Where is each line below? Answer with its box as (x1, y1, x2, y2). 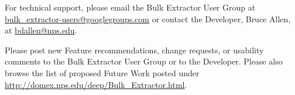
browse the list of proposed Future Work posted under (5, 66, 200, 79)
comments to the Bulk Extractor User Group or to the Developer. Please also (5, 55, 283, 67)
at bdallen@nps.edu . (5, 24, 77, 36)
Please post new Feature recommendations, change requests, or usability (5, 43, 264, 56)
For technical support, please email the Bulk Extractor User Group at (5, 1, 256, 13)
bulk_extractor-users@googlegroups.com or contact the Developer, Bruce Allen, (5, 12, 291, 25)
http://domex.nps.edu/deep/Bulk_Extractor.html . (5, 78, 187, 90)
